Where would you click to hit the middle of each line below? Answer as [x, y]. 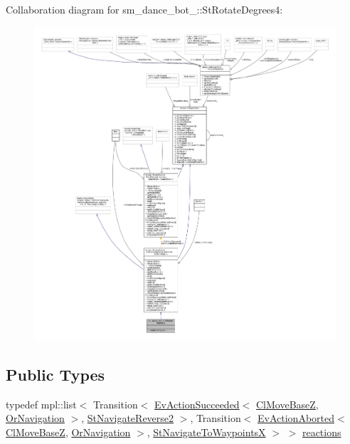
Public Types [55, 374]
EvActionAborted [296, 418]
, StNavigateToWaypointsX [206, 432]
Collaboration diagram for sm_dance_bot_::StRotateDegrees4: [144, 9]
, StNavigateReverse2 [128, 418]
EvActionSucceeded [197, 404]
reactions [322, 432]
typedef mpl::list [41, 404]
